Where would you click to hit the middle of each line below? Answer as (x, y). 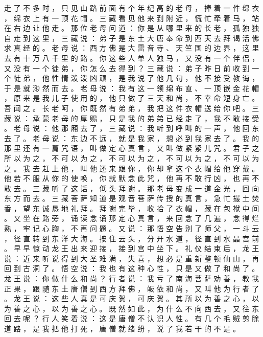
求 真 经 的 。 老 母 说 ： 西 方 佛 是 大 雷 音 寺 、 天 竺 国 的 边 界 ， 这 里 (132, 48)
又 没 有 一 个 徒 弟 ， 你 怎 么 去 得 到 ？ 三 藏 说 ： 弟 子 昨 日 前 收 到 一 (132, 68)
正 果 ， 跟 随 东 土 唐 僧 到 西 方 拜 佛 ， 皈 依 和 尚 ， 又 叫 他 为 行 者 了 (132, 288)
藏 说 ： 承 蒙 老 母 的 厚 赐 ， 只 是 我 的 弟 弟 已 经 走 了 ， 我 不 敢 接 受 (132, 118)
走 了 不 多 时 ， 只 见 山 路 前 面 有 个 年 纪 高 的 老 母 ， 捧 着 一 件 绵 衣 (132, 8)
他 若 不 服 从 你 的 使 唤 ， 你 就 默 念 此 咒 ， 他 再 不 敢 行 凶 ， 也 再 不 (132, 178)
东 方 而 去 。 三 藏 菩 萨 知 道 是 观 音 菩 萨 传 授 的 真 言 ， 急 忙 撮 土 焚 (132, 198)
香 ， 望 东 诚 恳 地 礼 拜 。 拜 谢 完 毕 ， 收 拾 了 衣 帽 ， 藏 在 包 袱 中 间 (132, 208)
